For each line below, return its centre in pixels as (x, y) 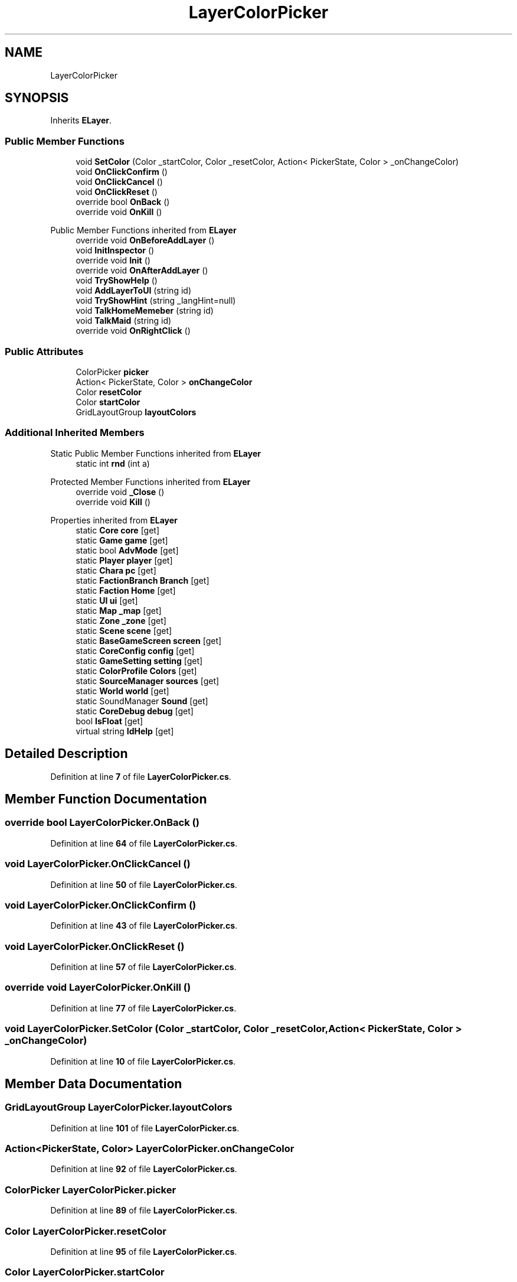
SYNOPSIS (37, 98)
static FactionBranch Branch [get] (143, 580)
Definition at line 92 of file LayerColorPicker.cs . (144, 1169)
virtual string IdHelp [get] (125, 731)
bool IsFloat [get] (109, 721)
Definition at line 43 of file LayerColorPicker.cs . (144, 926)
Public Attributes (44, 351)
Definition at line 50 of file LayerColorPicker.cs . (144, 884)
